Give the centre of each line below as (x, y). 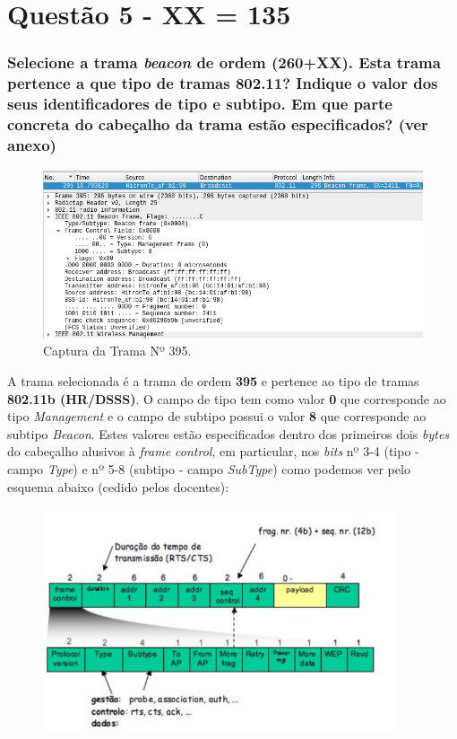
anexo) (32, 144)
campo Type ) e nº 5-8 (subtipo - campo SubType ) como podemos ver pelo (209, 469)
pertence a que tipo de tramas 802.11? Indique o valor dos (223, 83)
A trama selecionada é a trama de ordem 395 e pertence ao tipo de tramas (213, 381)
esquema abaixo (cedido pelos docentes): (118, 486)
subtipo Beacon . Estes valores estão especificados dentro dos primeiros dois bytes (228, 433)
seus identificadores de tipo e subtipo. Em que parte (200, 104)
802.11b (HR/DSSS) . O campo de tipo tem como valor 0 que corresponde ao (227, 398)
